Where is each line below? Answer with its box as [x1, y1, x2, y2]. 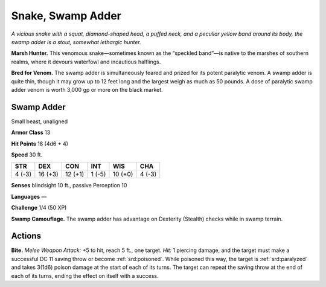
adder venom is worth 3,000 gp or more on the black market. [11, 86, 163, 93]
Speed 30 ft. [11, 151, 43, 158]
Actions [11, 231, 42, 241]
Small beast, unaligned [11, 118, 68, 125]
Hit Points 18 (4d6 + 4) [11, 140, 69, 147]
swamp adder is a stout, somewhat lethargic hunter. [11, 38, 141, 45]
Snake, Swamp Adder [11, 9, 122, 22]
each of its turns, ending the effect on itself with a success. [11, 272, 159, 279]
